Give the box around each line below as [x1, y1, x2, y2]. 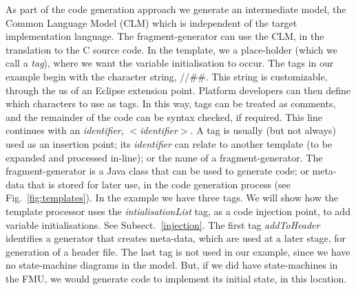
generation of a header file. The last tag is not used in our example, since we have [6, 244, 350, 258]
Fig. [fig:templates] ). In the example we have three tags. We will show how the [6, 190, 339, 205]
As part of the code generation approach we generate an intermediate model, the [6, 2, 346, 16]
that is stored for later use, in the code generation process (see [27, 177, 291, 191]
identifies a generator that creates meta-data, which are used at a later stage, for [6, 231, 346, 245]
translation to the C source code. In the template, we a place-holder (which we [6, 42, 338, 56]
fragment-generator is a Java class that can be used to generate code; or [6, 164, 309, 178]
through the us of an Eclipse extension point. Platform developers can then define [6, 82, 350, 97]
